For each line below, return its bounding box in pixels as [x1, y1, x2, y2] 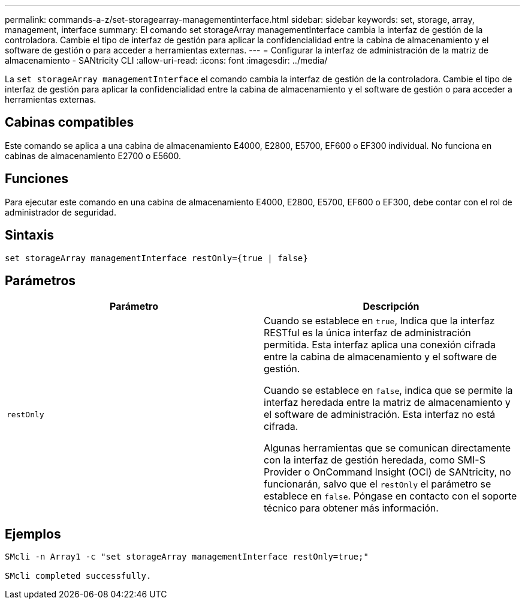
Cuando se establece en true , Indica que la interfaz [264, 315, 495, 327]
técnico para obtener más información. [264, 502, 439, 515]
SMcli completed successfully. [5, 571, 152, 581]
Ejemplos [5, 526, 61, 542]
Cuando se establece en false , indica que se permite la [264, 384, 513, 397]
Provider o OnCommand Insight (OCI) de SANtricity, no [264, 466, 511, 479]
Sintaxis [5, 228, 55, 243]
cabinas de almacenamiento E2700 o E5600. [5, 150, 181, 161]
